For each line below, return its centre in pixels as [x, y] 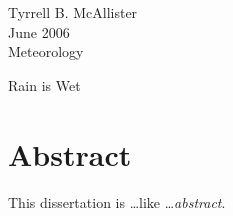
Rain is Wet [44, 84]
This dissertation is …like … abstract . [117, 201]
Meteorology [46, 51]
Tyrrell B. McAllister [73, 12]
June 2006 [39, 31]
